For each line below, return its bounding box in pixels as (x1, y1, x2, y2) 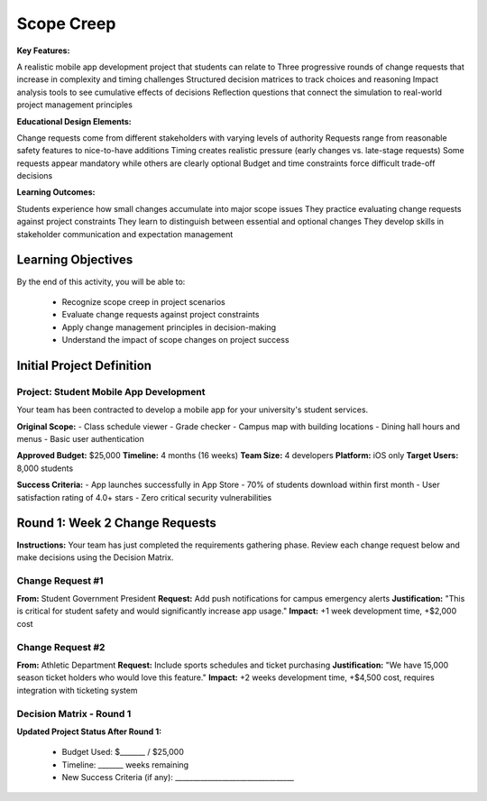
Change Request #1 (16, 574, 104, 586)
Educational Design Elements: (16, 115, 132, 126)
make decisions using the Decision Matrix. (16, 551, 174, 563)
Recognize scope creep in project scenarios (61, 296, 225, 307)
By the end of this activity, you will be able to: (16, 276, 186, 287)
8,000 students (16, 463, 74, 474)
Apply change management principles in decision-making (61, 321, 277, 333)
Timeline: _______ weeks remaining (61, 759, 189, 770)
